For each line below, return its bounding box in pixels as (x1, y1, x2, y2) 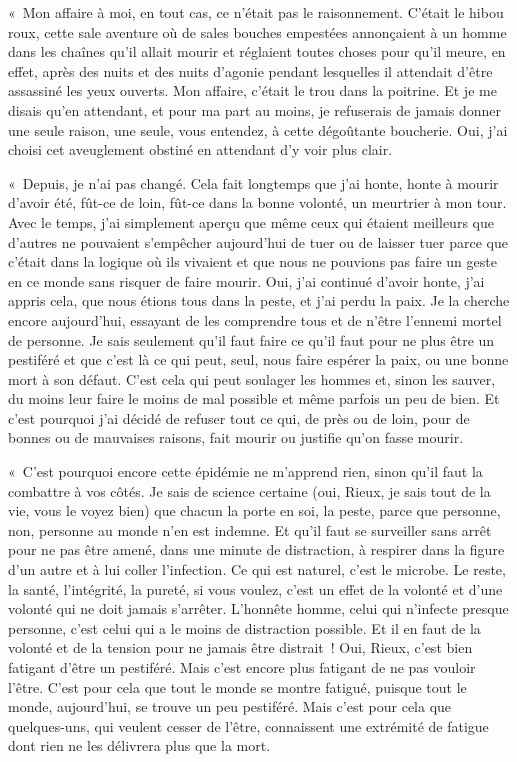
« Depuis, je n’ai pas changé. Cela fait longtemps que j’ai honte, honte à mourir (8, 172, 499, 193)
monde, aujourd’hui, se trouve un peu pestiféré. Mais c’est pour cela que (8, 696, 452, 717)
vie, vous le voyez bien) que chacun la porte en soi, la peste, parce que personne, (8, 500, 501, 521)
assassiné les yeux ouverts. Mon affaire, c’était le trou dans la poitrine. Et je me (8, 80, 497, 101)
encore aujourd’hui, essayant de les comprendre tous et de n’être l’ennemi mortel (8, 309, 502, 330)
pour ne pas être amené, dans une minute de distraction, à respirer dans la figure (8, 539, 505, 560)
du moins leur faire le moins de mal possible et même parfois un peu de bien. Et (8, 388, 500, 409)
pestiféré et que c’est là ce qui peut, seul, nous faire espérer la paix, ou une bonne (8, 349, 509, 370)
